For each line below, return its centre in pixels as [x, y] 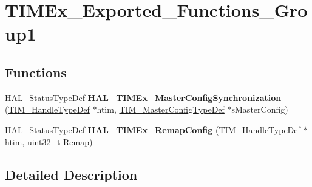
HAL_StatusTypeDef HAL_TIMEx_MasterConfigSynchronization [143, 97]
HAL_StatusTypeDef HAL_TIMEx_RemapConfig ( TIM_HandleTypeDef [153, 129]
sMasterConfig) [260, 109]
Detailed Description [71, 174]
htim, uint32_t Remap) [49, 141]
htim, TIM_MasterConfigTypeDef [161, 109]
